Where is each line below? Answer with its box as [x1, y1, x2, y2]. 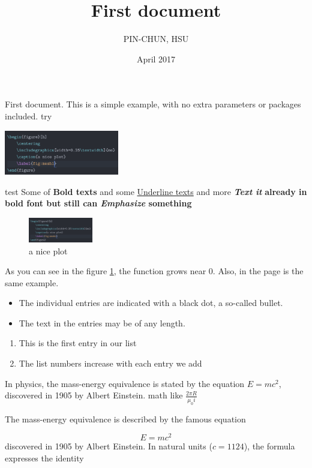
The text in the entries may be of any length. [19, 316, 185, 329]
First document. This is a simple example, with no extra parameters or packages [5, 98, 301, 110]
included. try [5, 109, 52, 122]
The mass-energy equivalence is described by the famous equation [5, 412, 246, 425]
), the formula [244, 440, 295, 452]
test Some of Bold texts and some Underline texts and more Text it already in [5, 185, 307, 197]
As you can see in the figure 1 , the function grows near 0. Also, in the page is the [5, 265, 304, 277]
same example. [5, 276, 59, 289]
